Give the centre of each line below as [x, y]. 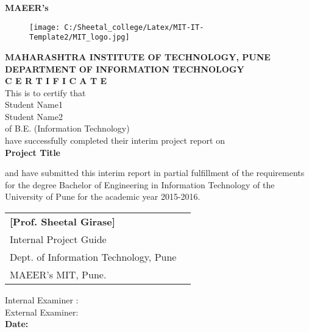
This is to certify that [45, 92]
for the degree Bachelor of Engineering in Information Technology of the [140, 184]
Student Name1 [34, 104]
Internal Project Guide [58, 239]
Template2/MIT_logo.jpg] [80, 37]
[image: [45, 27]
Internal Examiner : [42, 300]
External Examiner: [42, 312]
